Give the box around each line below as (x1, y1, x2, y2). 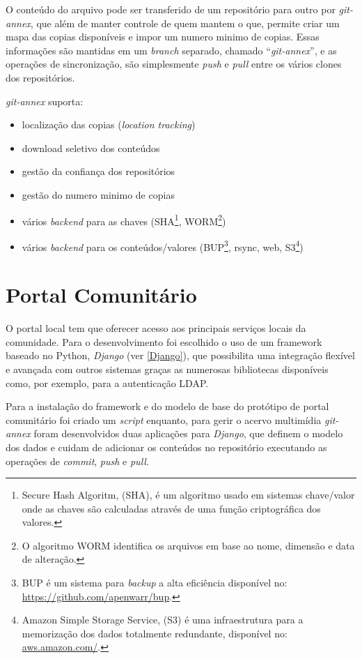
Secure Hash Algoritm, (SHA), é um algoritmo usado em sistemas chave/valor (22, 487, 355, 502)
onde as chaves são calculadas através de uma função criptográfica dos (22, 501, 321, 515)
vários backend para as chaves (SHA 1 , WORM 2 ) (22, 211, 226, 228)
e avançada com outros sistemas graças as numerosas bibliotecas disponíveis (6, 361, 329, 376)
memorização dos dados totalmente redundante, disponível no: (22, 626, 288, 640)
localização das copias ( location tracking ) (22, 117, 196, 132)
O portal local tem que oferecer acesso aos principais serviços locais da (6, 321, 306, 335)
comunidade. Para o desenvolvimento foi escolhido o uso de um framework (6, 334, 322, 349)
